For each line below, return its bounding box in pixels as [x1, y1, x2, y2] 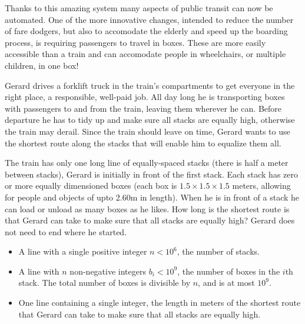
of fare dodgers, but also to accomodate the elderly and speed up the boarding [5, 25, 288, 37]
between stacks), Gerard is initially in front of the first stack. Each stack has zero [5, 168, 298, 180]
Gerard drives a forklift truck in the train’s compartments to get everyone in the [5, 79, 295, 91]
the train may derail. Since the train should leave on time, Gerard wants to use [5, 125, 290, 137]
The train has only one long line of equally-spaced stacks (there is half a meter [5, 156, 289, 169]
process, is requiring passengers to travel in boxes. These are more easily [5, 36, 266, 48]
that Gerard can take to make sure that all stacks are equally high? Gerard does [5, 214, 295, 226]
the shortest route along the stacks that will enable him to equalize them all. [5, 136, 281, 149]
